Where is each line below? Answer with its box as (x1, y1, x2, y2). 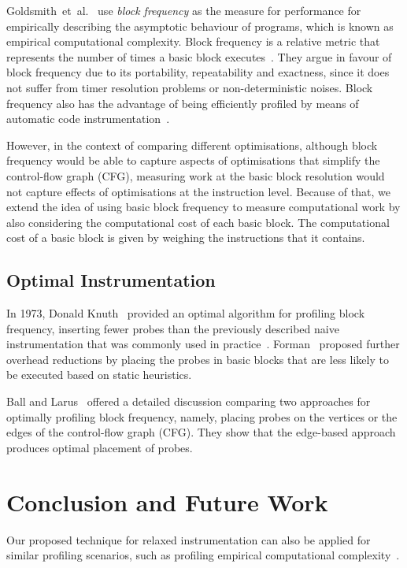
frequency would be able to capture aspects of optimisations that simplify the (6, 152, 380, 169)
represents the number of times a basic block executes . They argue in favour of (6, 48, 392, 65)
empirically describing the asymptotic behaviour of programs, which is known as (6, 17, 394, 34)
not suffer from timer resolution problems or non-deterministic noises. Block (6, 79, 373, 95)
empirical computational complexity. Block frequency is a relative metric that (6, 33, 380, 50)
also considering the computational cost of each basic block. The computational (6, 213, 390, 230)
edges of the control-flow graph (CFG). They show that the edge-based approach (6, 424, 396, 440)
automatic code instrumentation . (6, 110, 170, 127)
